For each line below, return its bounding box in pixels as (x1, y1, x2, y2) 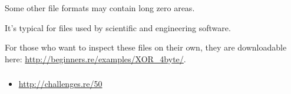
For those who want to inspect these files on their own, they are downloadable (5, 41, 287, 53)
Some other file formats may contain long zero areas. (5, 2, 195, 14)
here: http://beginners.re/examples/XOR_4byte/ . (5, 52, 186, 65)
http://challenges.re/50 (18, 78, 102, 90)
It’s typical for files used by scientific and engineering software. (5, 21, 231, 33)
